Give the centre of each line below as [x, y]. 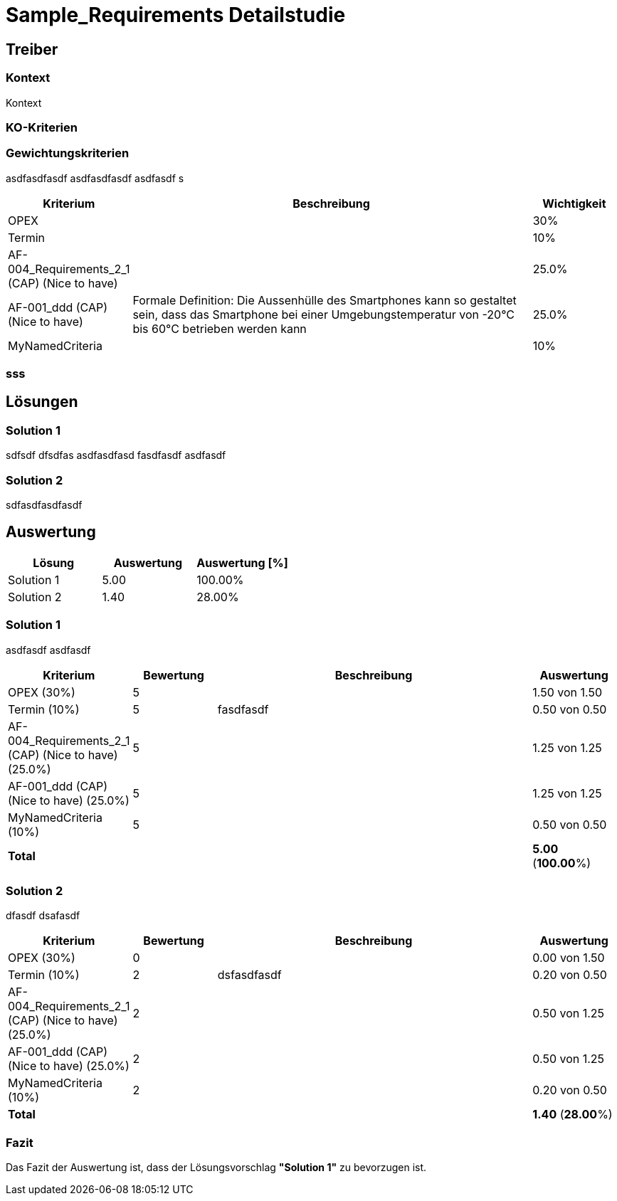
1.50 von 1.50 [568, 692]
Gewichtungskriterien [68, 153]
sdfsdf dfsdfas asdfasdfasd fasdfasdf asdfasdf [116, 455]
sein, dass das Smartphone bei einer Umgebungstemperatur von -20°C [323, 314]
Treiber [32, 49]
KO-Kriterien [42, 127]
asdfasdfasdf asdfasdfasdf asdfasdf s [95, 178]
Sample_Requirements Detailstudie [176, 15]
